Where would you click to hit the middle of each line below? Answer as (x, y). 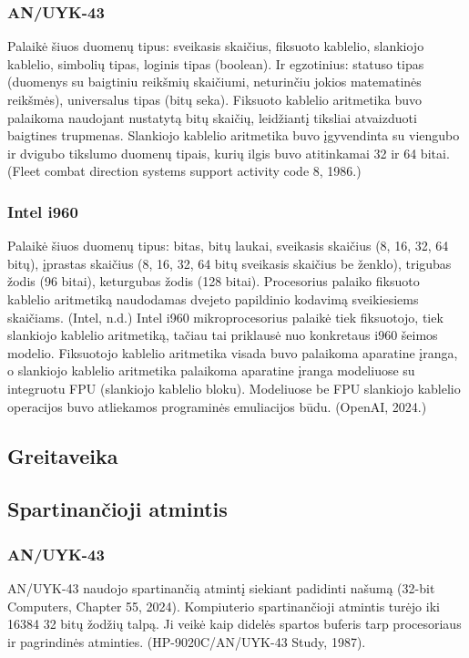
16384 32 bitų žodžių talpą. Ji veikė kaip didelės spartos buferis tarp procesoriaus (234, 624)
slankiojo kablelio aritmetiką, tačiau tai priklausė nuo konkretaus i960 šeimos (223, 335)
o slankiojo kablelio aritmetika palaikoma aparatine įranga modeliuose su (211, 370)
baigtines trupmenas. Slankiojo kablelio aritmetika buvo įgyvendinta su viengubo (234, 135)
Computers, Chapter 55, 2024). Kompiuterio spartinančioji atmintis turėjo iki (224, 606)
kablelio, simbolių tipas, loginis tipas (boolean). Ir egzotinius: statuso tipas (216, 63)
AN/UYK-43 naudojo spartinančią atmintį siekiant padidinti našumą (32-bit (221, 587)
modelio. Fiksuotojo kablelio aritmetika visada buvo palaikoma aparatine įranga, (233, 352)
